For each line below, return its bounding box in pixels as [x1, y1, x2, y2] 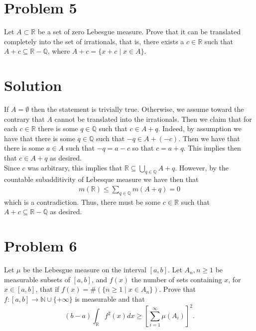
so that [132, 143, 154, 153]
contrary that [4, 113, 45, 124]
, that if [35, 284, 59, 294]
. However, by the [175, 162, 229, 172]
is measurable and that [75, 293, 145, 304]
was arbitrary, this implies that [27, 162, 123, 172]
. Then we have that [178, 133, 240, 143]
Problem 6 [4, 236, 77, 256]
